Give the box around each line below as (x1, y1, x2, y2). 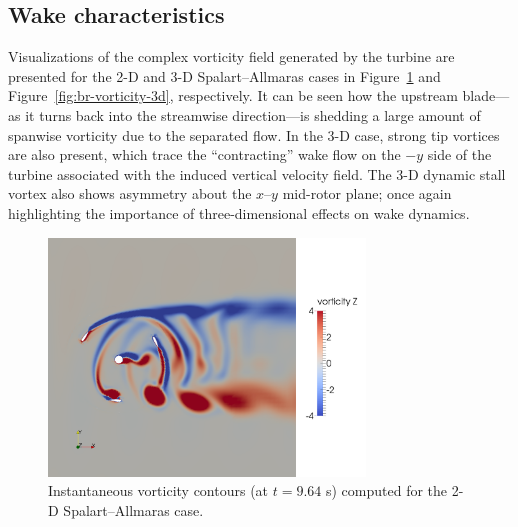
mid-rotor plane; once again (282, 183, 452, 204)
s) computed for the (325, 480, 448, 501)
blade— (462, 85, 510, 106)
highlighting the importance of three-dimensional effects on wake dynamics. (8, 202, 470, 223)
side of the (427, 144, 492, 165)
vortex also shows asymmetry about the (8, 183, 252, 204)
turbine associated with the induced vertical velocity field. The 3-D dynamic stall (8, 163, 506, 184)
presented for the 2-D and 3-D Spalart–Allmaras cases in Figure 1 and (8, 65, 441, 86)
